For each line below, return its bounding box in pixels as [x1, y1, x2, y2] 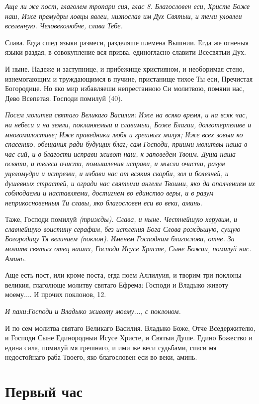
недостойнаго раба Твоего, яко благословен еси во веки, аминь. [5, 352, 197, 362]
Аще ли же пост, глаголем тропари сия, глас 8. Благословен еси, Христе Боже [5, 1, 250, 11]
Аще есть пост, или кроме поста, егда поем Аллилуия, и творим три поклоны [5, 270, 242, 280]
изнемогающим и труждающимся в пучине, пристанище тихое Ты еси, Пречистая [5, 73, 253, 84]
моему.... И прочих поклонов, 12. [5, 289, 106, 300]
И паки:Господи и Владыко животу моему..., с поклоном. [5, 306, 181, 316]
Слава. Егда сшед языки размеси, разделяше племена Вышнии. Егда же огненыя [5, 37, 249, 47]
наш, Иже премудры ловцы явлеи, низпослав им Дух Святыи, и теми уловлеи [5, 10, 242, 21]
